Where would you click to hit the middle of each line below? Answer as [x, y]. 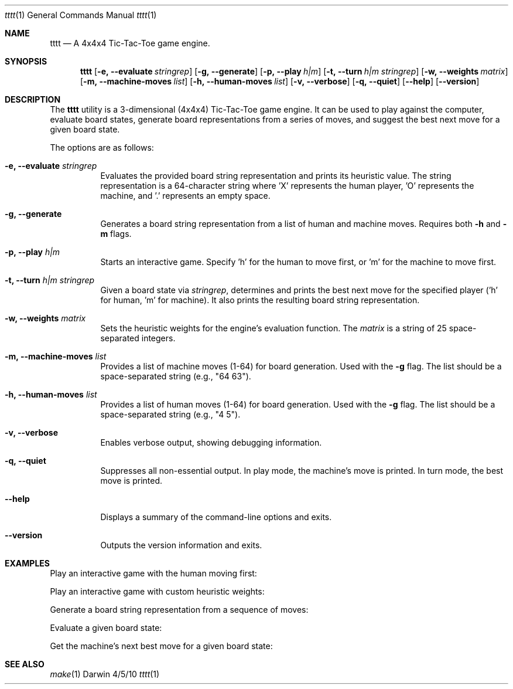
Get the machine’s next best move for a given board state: [161, 646]
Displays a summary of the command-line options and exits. [216, 517]
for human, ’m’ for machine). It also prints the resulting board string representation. [260, 300]
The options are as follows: [102, 147]
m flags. [116, 234]
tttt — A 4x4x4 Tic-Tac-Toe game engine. [130, 43]
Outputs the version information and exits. [181, 545]
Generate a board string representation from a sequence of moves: [179, 610]
